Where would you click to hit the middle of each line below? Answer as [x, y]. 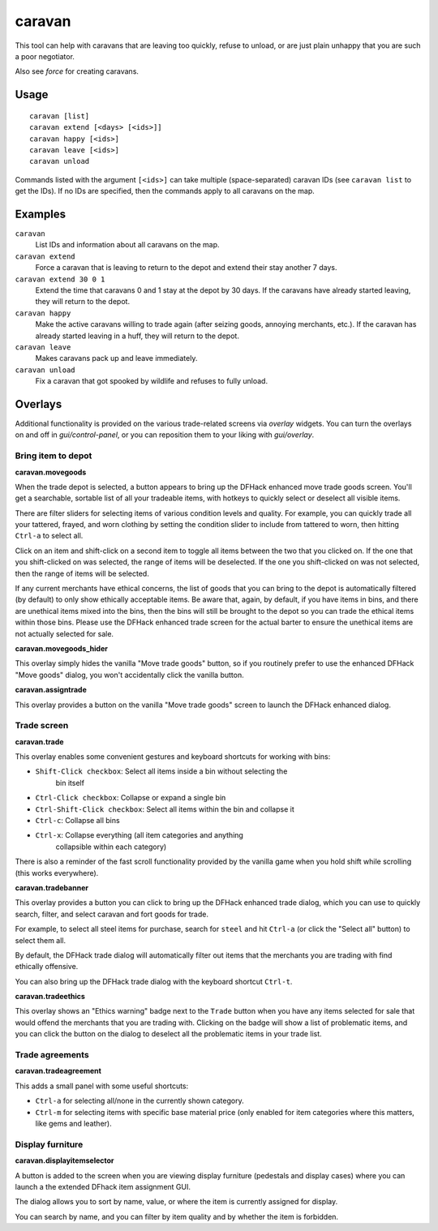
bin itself [70, 783]
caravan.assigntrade [51, 690]
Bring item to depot [54, 456]
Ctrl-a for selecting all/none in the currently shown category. [140, 1101]
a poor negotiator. [45, 56]
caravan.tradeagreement [58, 1071]
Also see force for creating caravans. [77, 71]
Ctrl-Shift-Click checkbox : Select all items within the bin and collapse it [165, 809]
